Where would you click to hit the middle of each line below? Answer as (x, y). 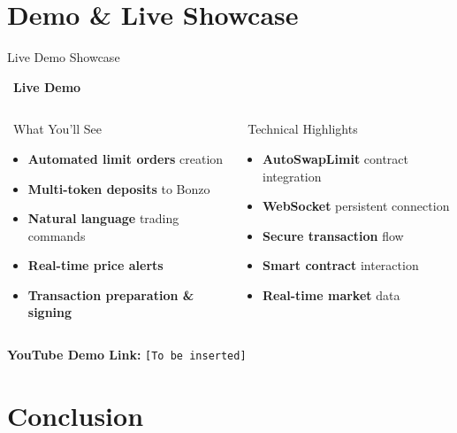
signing (50, 312)
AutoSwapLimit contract (335, 158)
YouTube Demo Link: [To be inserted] (127, 355)
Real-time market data (331, 294)
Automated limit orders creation (126, 158)
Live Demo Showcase (64, 57)
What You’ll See (57, 129)
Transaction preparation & (111, 294)
